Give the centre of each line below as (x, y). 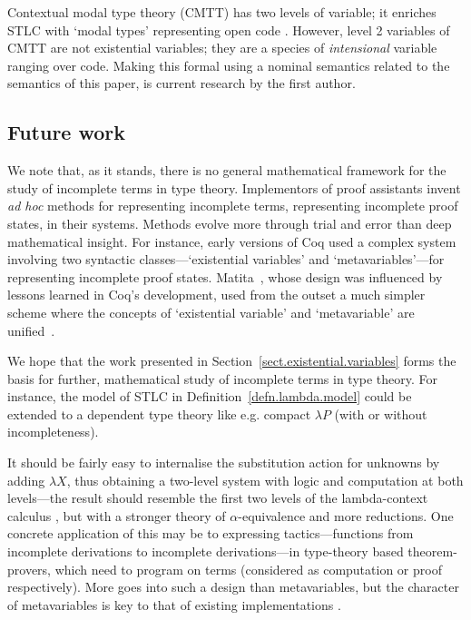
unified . (31, 330)
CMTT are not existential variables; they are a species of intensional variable (222, 48)
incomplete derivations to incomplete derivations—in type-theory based (206, 551)
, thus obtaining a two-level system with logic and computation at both (265, 480)
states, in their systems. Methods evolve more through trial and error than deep (230, 223)
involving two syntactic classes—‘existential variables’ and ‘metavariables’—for (226, 259)
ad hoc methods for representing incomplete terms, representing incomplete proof (233, 206)
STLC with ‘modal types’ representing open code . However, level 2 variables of (229, 30)
